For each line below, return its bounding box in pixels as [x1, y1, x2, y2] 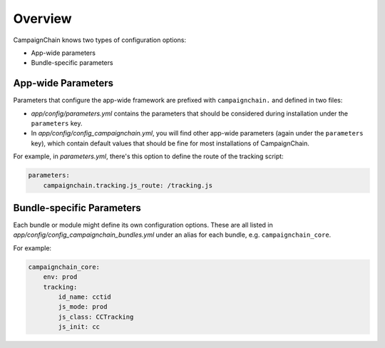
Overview [13, 11, 72, 26]
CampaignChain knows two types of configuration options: [13, 36, 187, 44]
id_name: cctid [58, 293, 112, 301]
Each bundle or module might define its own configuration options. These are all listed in [13, 221, 274, 230]
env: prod [43, 273, 78, 281]
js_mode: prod [58, 303, 108, 311]
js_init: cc [58, 323, 100, 331]
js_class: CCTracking [58, 312, 134, 321]
